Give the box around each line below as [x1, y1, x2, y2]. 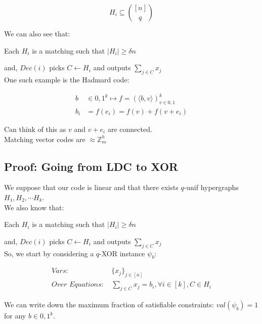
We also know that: [4, 202, 64, 212]
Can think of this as [4, 123, 66, 134]
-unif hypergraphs [184, 182, 239, 193]
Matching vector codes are [4, 133, 85, 144]
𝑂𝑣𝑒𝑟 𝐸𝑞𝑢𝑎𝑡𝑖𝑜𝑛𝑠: [52, 281, 104, 289]
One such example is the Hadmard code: [4, 74, 129, 84]
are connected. [107, 123, 152, 134]
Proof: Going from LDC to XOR [4, 158, 179, 174]
